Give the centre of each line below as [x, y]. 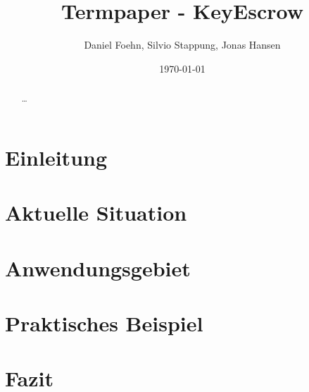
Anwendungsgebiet [98, 268]
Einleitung [56, 157]
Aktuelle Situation [96, 213]
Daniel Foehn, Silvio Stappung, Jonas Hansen [182, 45]
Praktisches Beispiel [104, 323]
